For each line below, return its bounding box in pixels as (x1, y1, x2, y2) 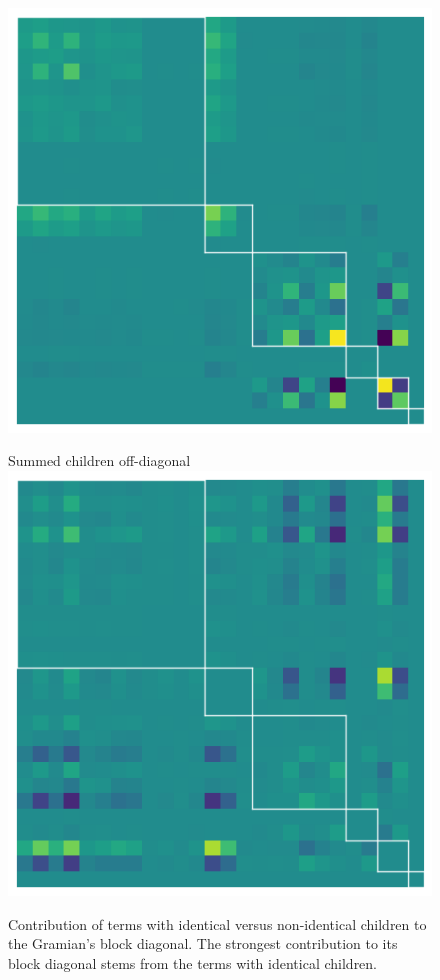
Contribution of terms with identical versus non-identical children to (8, 913, 427, 934)
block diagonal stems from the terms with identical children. (8, 952, 378, 973)
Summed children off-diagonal (8, 450, 191, 471)
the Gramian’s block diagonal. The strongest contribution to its (8, 933, 398, 954)
